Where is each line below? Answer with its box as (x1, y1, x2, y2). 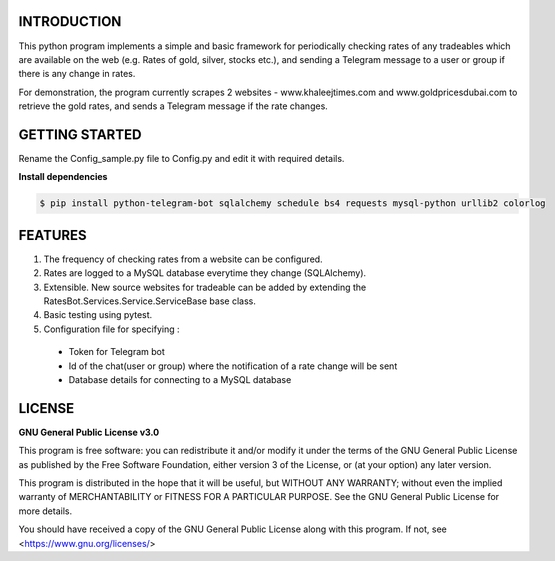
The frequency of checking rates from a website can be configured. (43, 253, 324, 265)
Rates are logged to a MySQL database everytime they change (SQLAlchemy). (43, 267, 367, 279)
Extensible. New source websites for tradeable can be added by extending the (43, 281, 367, 293)
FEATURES (18, 226, 87, 244)
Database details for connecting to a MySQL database (68, 373, 292, 385)
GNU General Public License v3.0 (18, 426, 160, 438)
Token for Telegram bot (68, 346, 165, 358)
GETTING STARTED (18, 126, 142, 143)
